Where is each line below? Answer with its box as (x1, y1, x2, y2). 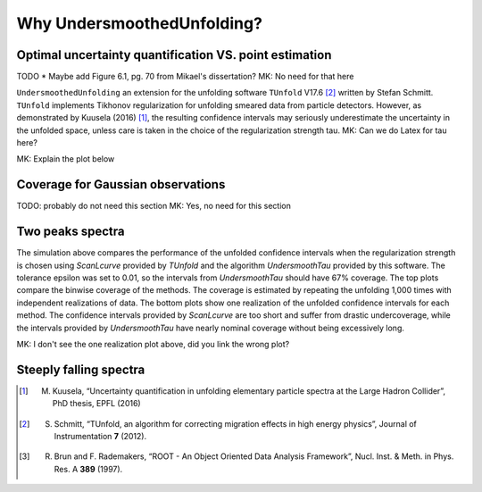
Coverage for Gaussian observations (16, 177, 226, 192)
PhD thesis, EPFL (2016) (52, 398, 142, 409)
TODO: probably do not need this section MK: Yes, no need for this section (16, 201, 292, 212)
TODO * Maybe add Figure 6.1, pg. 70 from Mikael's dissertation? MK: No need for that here (16, 71, 354, 82)
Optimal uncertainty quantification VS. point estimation (16, 47, 332, 63)
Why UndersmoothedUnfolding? (16, 13, 263, 33)
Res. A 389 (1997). (54, 463, 123, 474)
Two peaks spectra (16, 224, 125, 239)
